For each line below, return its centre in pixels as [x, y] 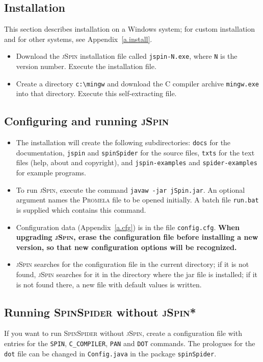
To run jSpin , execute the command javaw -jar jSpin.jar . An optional [130, 189]
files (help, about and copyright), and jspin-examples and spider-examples [137, 162]
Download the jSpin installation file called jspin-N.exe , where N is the [127, 56]
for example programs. [51, 173]
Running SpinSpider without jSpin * [100, 312]
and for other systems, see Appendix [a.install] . [78, 39]
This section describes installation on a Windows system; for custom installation [129, 29]
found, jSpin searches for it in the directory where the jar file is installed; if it [137, 274]
